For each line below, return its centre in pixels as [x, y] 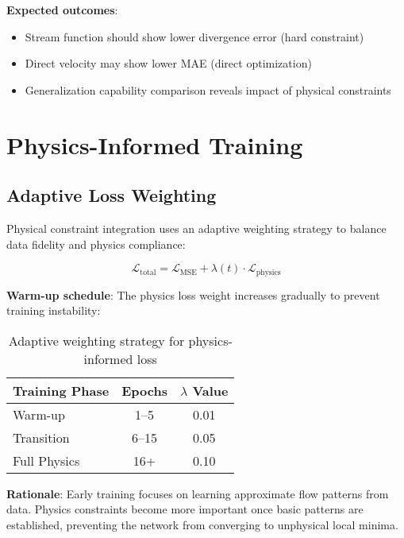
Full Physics [46, 460]
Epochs [144, 390]
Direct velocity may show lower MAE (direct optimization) [168, 63]
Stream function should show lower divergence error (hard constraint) [194, 36]
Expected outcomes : [62, 10]
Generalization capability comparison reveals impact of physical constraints [208, 89]
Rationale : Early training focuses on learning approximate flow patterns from [198, 493]
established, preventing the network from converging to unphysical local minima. [202, 524]
